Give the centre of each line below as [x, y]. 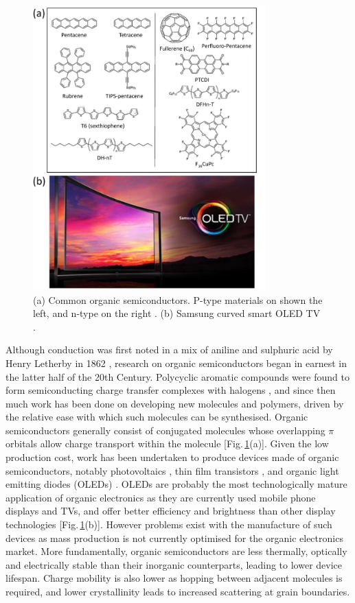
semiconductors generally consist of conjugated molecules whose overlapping [165, 430]
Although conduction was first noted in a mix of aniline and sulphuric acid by [169, 350]
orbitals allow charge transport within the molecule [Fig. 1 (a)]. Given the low [167, 444]
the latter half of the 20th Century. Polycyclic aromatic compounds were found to [177, 376]
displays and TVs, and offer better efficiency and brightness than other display [171, 511]
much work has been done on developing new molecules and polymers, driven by [175, 403]
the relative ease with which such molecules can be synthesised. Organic [157, 417]
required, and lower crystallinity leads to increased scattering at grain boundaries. [178, 592]
